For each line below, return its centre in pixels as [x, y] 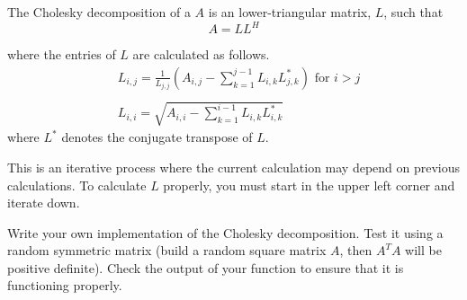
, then [356, 250]
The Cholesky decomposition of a [99, 12]
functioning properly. [65, 285]
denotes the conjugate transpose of [157, 137]
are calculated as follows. [201, 54]
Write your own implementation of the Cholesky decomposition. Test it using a [225, 232]
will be [423, 250]
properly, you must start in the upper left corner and [309, 185]
